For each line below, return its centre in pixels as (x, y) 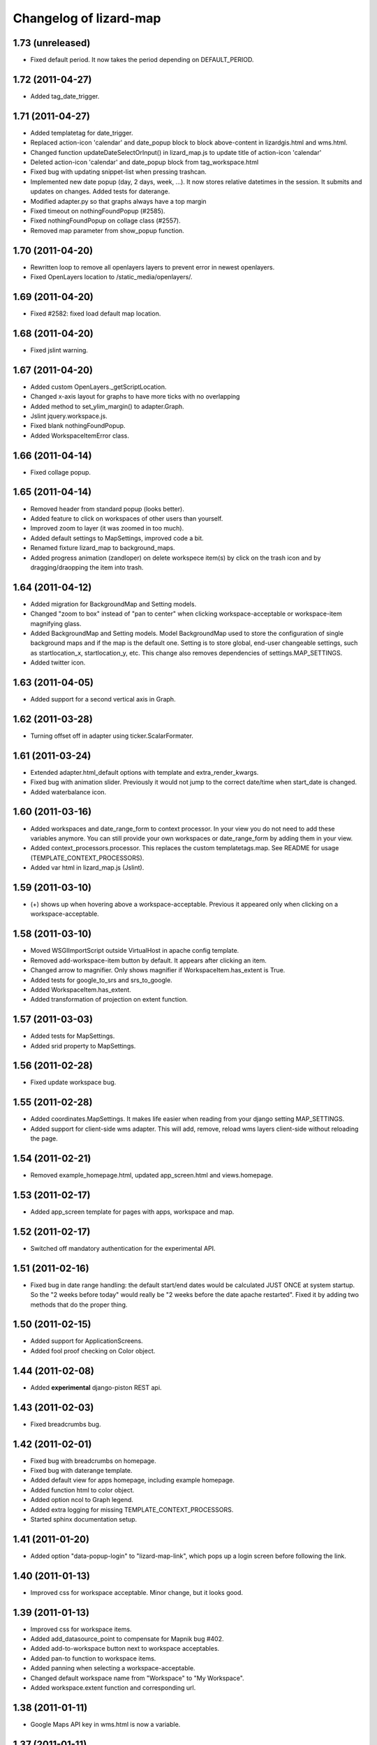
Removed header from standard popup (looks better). (107, 509)
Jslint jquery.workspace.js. (69, 416)
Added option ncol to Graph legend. (82, 1500)
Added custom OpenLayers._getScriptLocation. (98, 387)
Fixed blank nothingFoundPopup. (78, 426)
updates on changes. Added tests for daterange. (100, 191)
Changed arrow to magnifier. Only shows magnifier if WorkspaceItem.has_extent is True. (158, 970)
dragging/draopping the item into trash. (87, 567)
